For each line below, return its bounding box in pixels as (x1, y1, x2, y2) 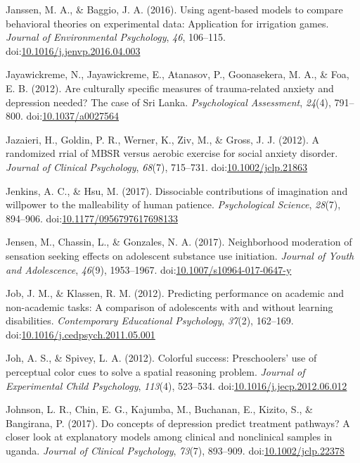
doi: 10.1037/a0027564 (26, 108, 120, 123)
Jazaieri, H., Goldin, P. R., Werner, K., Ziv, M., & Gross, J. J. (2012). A (6, 132, 320, 146)
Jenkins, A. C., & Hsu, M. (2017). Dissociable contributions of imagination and (6, 183, 348, 198)
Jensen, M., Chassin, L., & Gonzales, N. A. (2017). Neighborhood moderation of (6, 234, 352, 249)
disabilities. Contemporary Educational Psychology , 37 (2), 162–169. (6, 313, 294, 328)
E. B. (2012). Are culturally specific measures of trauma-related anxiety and (6, 80, 334, 95)
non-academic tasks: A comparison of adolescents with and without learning (6, 299, 333, 314)
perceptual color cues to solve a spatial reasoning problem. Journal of (6, 364, 305, 379)
